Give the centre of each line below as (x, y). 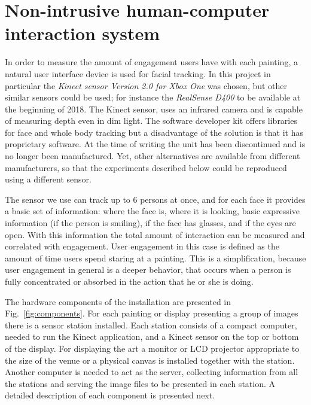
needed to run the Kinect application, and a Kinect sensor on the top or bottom (152, 337)
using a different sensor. (48, 179)
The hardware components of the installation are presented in (118, 301)
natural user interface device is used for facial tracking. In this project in (138, 73)
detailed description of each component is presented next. (110, 395)
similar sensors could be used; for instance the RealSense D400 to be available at (153, 97)
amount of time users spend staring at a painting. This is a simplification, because (155, 258)
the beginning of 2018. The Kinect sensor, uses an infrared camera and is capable (154, 109)
